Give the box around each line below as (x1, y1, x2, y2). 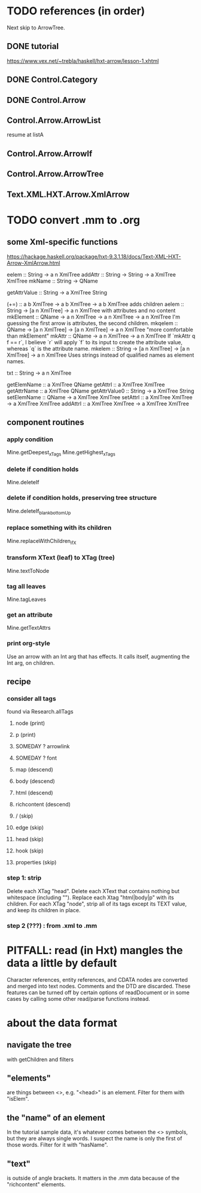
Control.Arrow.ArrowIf (7, 148, 93, 159)
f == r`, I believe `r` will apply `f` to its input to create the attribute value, (7, 338, 183, 345)
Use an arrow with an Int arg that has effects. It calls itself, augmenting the (7, 652, 190, 660)
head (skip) (15, 836, 44, 843)
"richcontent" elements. (7, 1180, 66, 1188)
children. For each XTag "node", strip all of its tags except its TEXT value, (7, 900, 187, 907)
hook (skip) (15, 847, 44, 854)
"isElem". (7, 1095, 29, 1103)
